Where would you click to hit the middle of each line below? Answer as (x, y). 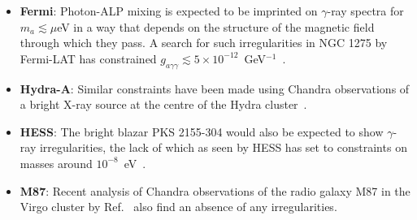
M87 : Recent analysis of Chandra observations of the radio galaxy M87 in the (215, 190)
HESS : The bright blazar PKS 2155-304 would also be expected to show (202, 131)
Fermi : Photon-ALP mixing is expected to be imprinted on (169, 11)
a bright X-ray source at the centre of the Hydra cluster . (163, 104)
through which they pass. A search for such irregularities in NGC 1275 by (204, 43)
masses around (56, 163)
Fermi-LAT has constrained (88, 58)
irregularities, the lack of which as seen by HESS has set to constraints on (223, 147)
